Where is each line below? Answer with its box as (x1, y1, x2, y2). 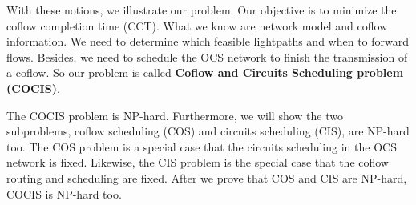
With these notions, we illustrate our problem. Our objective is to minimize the (6, 2, 397, 18)
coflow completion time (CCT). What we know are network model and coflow (6, 17, 388, 34)
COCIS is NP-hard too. (6, 185, 122, 202)
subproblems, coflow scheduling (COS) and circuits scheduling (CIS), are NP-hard (6, 123, 410, 139)
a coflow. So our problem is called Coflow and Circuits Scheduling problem (6, 64, 404, 81)
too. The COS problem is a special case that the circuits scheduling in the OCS (6, 138, 397, 155)
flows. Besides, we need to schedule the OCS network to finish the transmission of (6, 48, 408, 65)
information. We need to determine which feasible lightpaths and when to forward (6, 33, 410, 50)
